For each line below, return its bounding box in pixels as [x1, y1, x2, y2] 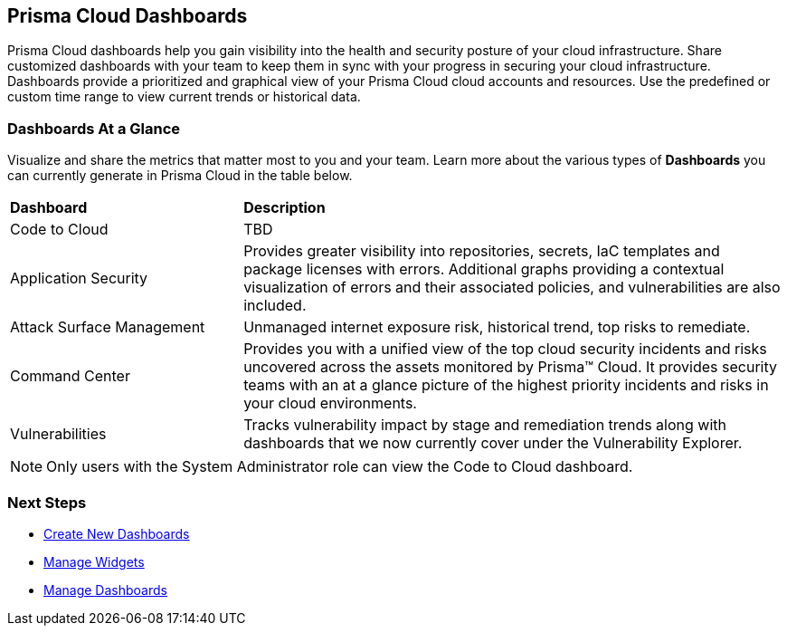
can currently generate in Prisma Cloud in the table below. [7, 168, 353, 184]
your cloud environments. [243, 394, 417, 413]
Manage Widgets [43, 553, 145, 570]
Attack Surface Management [10, 318, 205, 337]
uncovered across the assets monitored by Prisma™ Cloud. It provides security [243, 358, 778, 377]
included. [243, 296, 307, 315]
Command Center [10, 367, 130, 386]
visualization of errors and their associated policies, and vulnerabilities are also [243, 278, 781, 297]
